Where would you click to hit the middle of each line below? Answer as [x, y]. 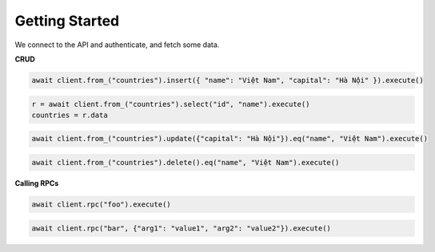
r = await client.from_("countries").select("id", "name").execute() [171, 104]
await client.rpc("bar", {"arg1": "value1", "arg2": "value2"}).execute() [182, 228]
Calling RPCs [37, 183]
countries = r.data [70, 115]
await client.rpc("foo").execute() [101, 205]
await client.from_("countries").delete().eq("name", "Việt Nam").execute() [186, 163]
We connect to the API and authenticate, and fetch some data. [117, 45]
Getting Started [67, 21]
